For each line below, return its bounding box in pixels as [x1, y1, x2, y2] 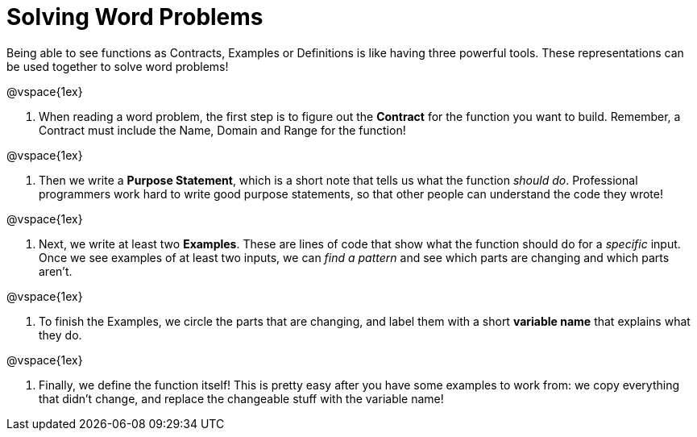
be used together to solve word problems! [6, 59, 229, 73]
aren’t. [39, 264, 73, 278]
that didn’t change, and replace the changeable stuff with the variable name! [39, 391, 444, 406]
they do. [39, 327, 82, 342]
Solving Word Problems [6, 3, 263, 31]
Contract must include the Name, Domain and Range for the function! [39, 123, 406, 137]
